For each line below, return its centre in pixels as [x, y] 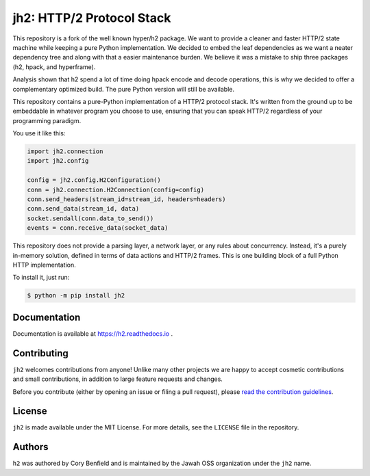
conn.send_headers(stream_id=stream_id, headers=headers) [126, 199]
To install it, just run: [41, 278]
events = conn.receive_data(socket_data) [98, 228]
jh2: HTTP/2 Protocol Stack [92, 18]
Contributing [40, 353]
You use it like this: [39, 133]
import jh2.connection [65, 151]
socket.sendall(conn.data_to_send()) [90, 218]
